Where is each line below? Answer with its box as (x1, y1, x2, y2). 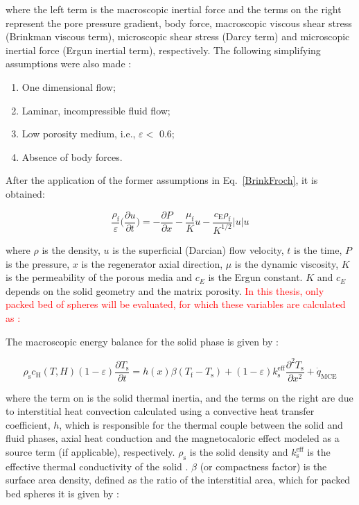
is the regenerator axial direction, (81, 256, 223, 271)
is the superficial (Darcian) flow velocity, (112, 242, 284, 257)
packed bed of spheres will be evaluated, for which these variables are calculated (6, 297, 346, 311)
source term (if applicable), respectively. (6, 445, 175, 459)
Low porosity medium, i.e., (21, 126, 136, 141)
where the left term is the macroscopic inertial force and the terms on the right (6, 2, 342, 16)
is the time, (294, 242, 342, 257)
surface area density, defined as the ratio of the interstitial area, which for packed (6, 472, 351, 487)
